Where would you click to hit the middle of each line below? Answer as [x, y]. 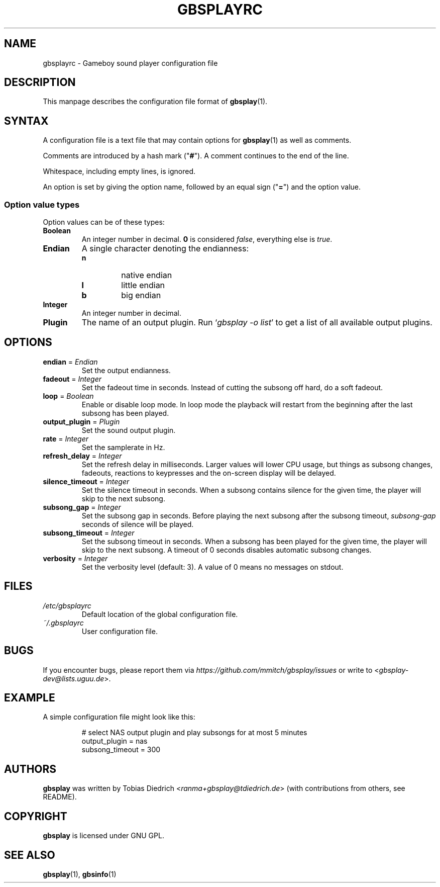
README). [60, 797]
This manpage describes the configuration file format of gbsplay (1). [155, 102]
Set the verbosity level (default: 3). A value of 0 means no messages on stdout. [212, 567]
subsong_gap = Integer [82, 507]
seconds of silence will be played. [138, 524]
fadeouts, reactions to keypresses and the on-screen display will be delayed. [209, 473]
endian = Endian [70, 362]
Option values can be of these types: [104, 222]
